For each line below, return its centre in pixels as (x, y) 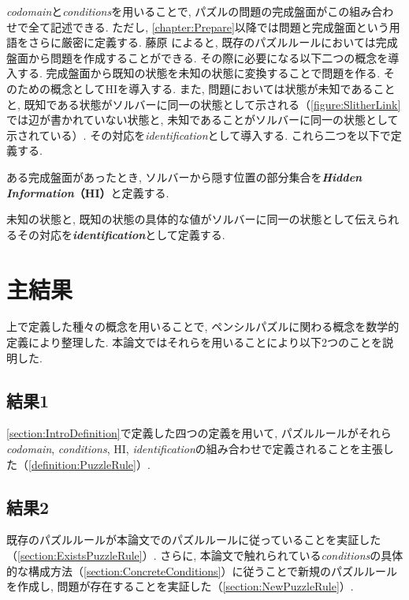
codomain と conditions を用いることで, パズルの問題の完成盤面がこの (178, 11)
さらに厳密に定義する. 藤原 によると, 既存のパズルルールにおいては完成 (213, 42)
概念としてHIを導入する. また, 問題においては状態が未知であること (223, 88)
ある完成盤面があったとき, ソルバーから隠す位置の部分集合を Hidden (184, 176)
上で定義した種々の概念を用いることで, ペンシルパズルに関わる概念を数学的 (203, 326)
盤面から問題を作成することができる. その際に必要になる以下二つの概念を (197, 57)
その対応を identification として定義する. (121, 234)
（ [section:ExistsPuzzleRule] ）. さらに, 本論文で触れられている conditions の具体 (205, 555)
